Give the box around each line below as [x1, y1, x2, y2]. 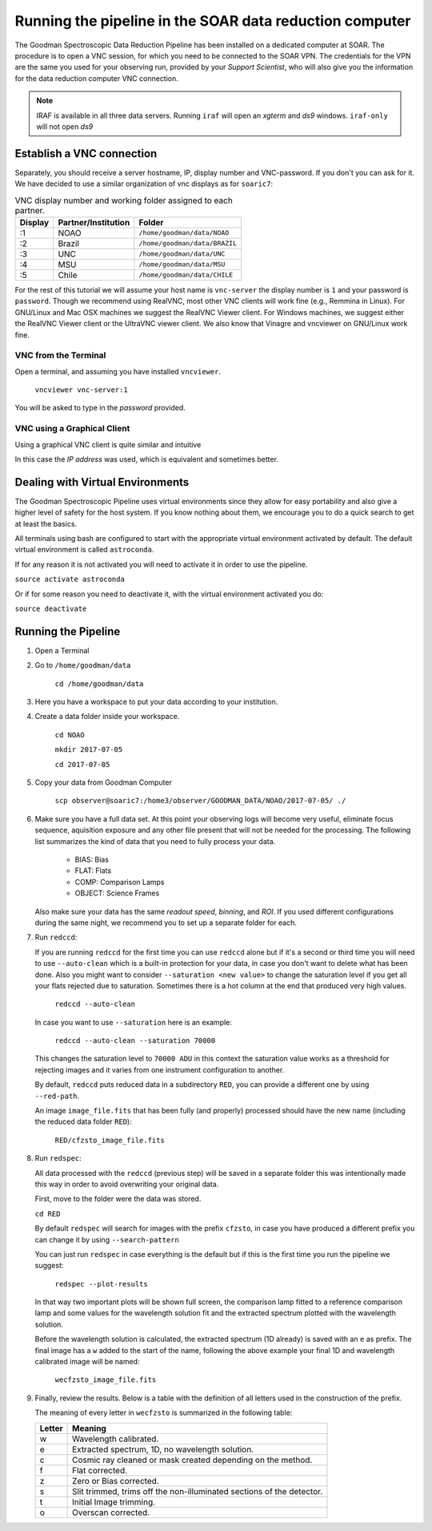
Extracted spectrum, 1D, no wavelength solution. [72, 1444, 254, 1455]
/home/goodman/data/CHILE [138, 271, 234, 280]
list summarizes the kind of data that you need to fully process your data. [34, 836, 276, 846]
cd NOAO [54, 730, 86, 739]
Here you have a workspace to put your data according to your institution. [34, 697, 278, 707]
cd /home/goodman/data [54, 679, 144, 689]
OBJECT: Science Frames [74, 888, 160, 898]
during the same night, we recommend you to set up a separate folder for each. [34, 918, 298, 927]
